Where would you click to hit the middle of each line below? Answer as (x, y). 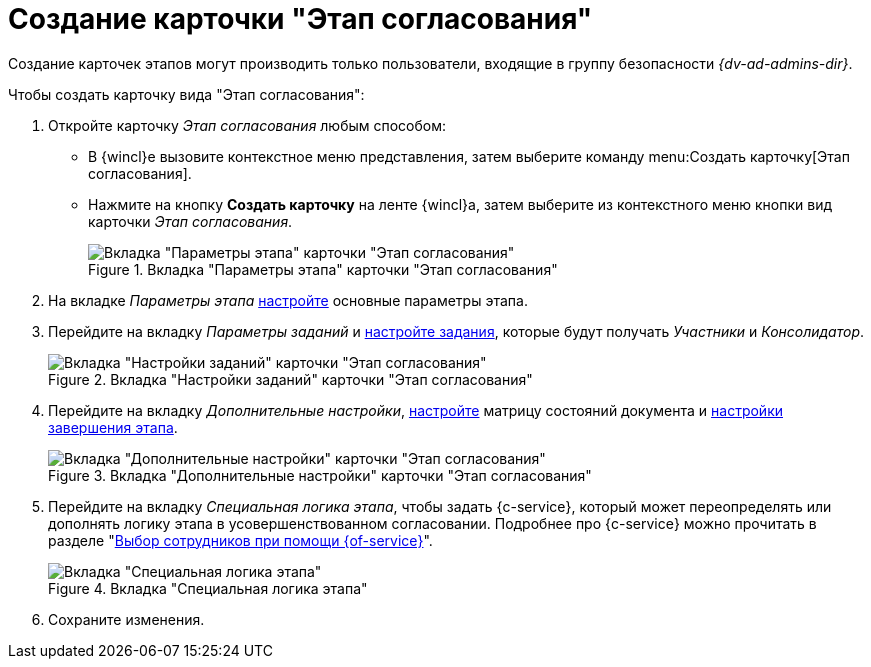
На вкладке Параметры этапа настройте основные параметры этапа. (288, 300)
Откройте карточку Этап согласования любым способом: (247, 125)
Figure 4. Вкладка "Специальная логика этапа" (208, 588)
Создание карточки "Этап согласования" (300, 19)
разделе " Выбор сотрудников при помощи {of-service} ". (240, 540)
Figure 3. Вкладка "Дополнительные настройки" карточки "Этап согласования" (320, 475)
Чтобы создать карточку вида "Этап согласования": (186, 94)
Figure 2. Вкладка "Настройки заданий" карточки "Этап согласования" (290, 379)
